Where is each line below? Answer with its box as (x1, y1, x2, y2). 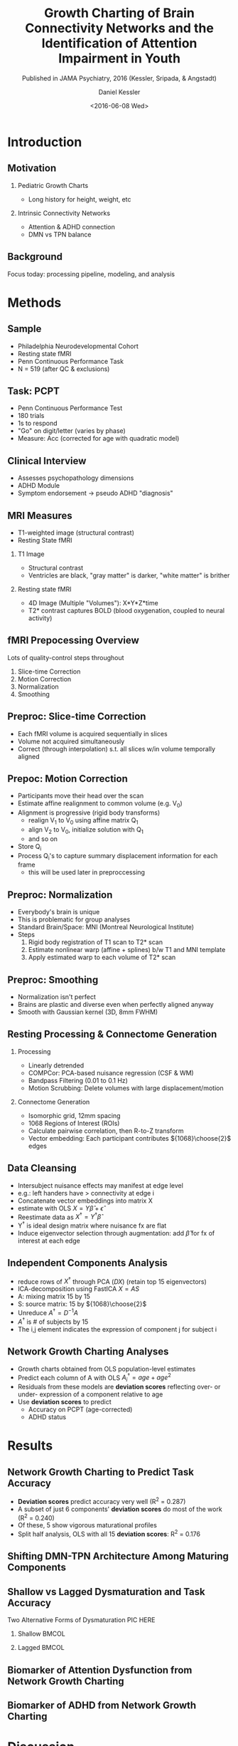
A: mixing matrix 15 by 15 (17, 1292, 91, 1301)
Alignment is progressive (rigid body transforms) (17, 808, 161, 817)
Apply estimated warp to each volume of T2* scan (28, 953, 176, 962)
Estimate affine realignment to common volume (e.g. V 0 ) (17, 799, 183, 810)
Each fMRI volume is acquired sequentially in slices (17, 729, 168, 738)
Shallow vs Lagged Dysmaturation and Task (7, 1586, 206, 1598)
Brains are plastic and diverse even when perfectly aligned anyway (17, 1000, 215, 1009)
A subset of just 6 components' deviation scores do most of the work (17, 1505, 222, 1513)
